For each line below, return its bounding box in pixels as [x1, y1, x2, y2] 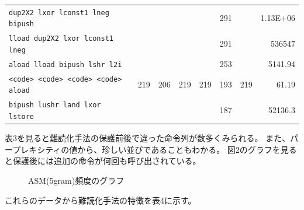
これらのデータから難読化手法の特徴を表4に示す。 [5, 194, 196, 206]
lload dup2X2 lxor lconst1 [9, 34, 113, 43]
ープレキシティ [5, 143, 61, 155]
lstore [9, 113, 34, 121]
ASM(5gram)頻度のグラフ [28, 174, 125, 186]
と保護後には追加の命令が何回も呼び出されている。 [5, 155, 201, 167]
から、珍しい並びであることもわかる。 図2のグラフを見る [77, 143, 297, 155]
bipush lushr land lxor [9, 101, 101, 110]
